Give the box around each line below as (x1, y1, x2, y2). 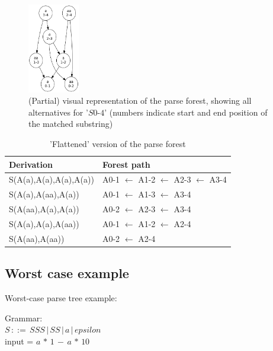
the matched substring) (28, 117, 113, 130)
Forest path (102, 158, 150, 170)
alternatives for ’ (28, 106, 88, 118)
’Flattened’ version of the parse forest (50, 137, 186, 149)
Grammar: (5, 311, 43, 324)
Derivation (9, 158, 53, 170)
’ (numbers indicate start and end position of (104, 106, 268, 118)
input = (5, 334, 34, 347)
